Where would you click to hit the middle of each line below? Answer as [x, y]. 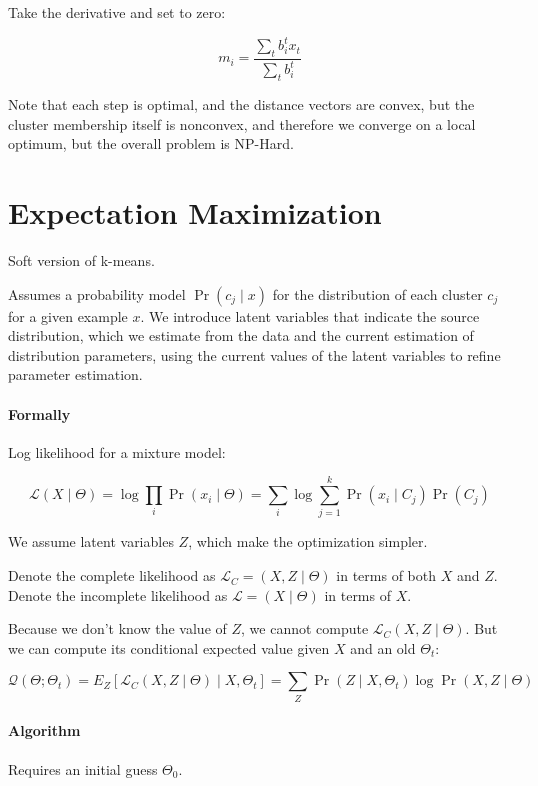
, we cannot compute [305, 628]
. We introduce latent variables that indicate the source [310, 315]
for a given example [68, 315]
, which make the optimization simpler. [308, 541]
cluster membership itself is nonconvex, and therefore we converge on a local [242, 123]
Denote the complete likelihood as [112, 575]
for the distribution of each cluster [377, 293]
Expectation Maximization [195, 212]
